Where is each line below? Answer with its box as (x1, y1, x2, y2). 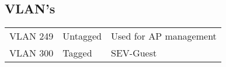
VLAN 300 (9, 46, 54, 60)
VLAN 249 (9, 29, 54, 43)
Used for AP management (111, 29, 217, 43)
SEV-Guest (111, 46, 157, 60)
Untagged (62, 29, 102, 43)
